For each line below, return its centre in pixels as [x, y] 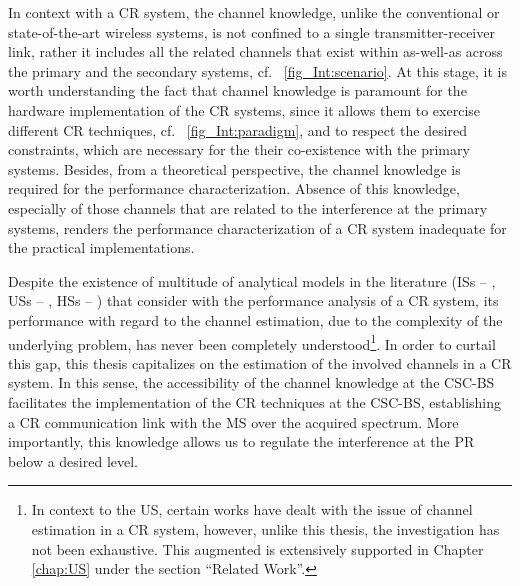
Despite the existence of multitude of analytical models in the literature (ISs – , [252, 280]
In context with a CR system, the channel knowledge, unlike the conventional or [254, 12]
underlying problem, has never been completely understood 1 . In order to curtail [252, 342]
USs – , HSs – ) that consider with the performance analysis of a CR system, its [253, 300]
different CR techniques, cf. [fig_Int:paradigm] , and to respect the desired [238, 129]
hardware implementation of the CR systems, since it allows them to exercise [244, 109]
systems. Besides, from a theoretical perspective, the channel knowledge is [234, 168]
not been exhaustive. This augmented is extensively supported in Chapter [257, 548]
